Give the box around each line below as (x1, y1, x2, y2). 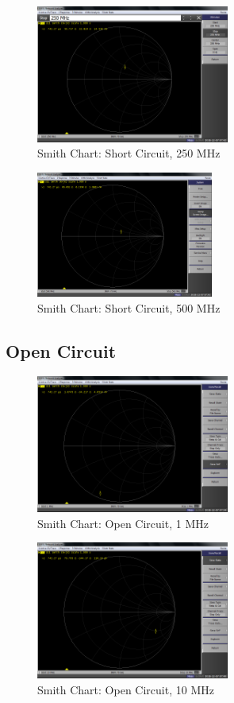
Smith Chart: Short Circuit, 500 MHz (37, 299, 221, 316)
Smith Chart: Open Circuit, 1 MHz (37, 515, 209, 531)
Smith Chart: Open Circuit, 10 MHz (37, 681, 214, 697)
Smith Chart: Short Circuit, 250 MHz (37, 145, 221, 161)
